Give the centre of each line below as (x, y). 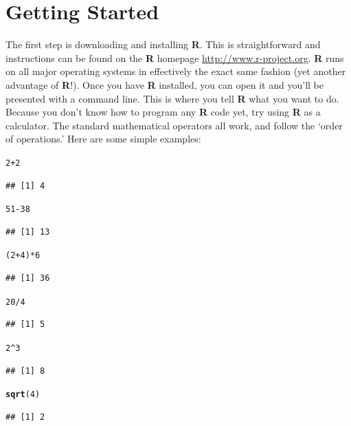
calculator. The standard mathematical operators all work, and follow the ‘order (174, 125)
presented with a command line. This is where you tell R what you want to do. (172, 98)
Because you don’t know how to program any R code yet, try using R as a (163, 112)
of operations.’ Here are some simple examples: (103, 139)
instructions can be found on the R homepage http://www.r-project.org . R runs (175, 57)
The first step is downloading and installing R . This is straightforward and (163, 44)
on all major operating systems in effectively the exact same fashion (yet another (176, 71)
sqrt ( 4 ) (23, 395)
